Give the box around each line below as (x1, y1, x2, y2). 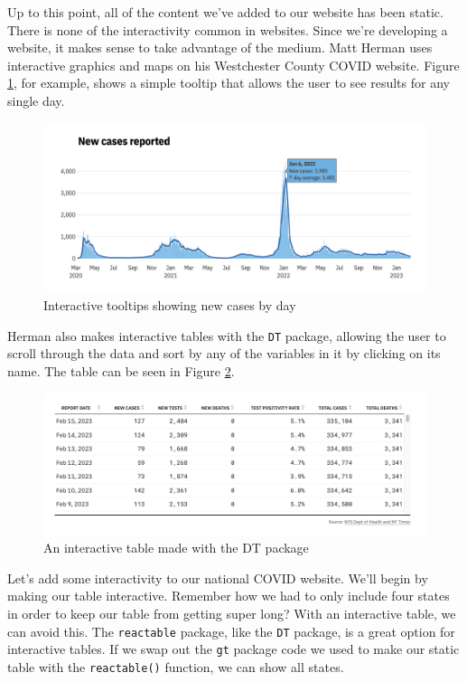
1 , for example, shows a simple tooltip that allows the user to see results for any (7, 73, 450, 92)
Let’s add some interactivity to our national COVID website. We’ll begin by (7, 568, 428, 587)
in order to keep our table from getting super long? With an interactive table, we (7, 603, 456, 622)
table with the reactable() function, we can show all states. (7, 657, 344, 676)
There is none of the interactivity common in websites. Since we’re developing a (7, 20, 448, 39)
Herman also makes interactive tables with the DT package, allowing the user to (7, 326, 446, 345)
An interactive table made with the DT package (43, 538, 309, 557)
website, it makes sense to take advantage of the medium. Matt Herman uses (7, 38, 433, 57)
